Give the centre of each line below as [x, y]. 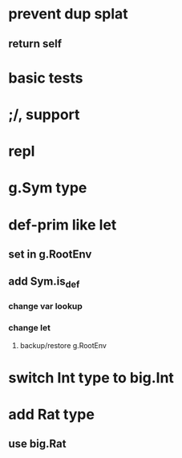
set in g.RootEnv [50, 254]
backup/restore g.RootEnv [63, 345]
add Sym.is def [44, 282]
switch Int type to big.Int [91, 377]
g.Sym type [48, 188]
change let [29, 328]
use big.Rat [37, 444]
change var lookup [45, 306]
